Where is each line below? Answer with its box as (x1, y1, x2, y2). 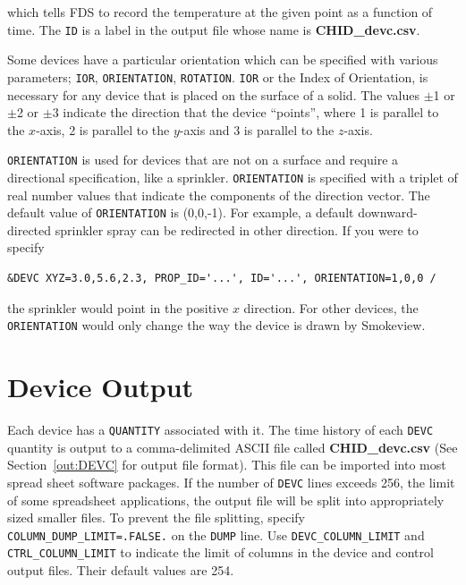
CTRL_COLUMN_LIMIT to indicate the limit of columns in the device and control (7, 543, 434, 562)
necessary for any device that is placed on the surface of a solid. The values (7, 85, 419, 104)
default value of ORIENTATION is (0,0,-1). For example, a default (7, 203, 354, 222)
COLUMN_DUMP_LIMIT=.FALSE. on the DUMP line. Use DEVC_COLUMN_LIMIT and (7, 525, 425, 544)
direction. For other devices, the (243, 298, 419, 317)
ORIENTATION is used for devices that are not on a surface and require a (7, 150, 399, 169)
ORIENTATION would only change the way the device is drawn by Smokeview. (7, 316, 426, 335)
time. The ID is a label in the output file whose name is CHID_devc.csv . (7, 20, 420, 38)
